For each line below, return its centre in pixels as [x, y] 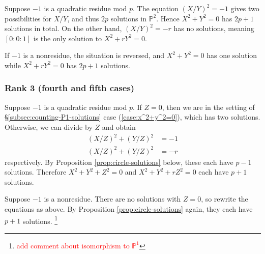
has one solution [232, 55]
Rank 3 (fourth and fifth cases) [70, 88]
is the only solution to [68, 38]
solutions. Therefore [36, 172]
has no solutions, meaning [214, 28]
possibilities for [28, 18]
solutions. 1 [40, 220]
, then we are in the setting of [208, 107]
